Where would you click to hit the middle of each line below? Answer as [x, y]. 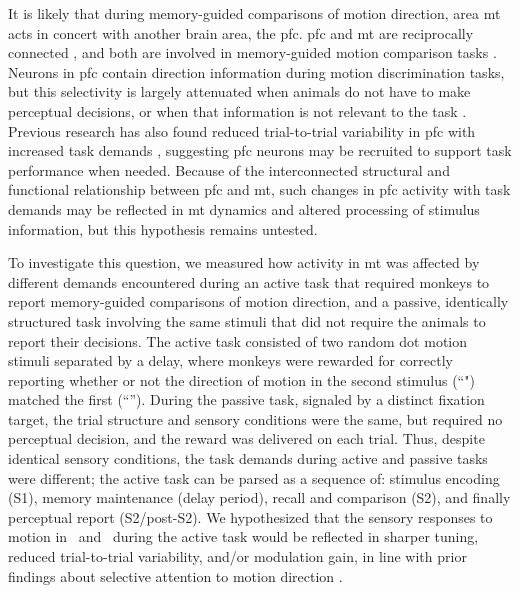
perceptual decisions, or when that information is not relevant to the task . [237, 110]
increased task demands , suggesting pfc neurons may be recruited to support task [260, 150]
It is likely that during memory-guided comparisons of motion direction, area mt [254, 13]
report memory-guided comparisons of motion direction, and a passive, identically [258, 301]
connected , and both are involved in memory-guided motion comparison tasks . [252, 52]
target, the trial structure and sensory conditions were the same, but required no [255, 418]
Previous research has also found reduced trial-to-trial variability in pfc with [242, 130]
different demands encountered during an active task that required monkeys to [249, 281]
